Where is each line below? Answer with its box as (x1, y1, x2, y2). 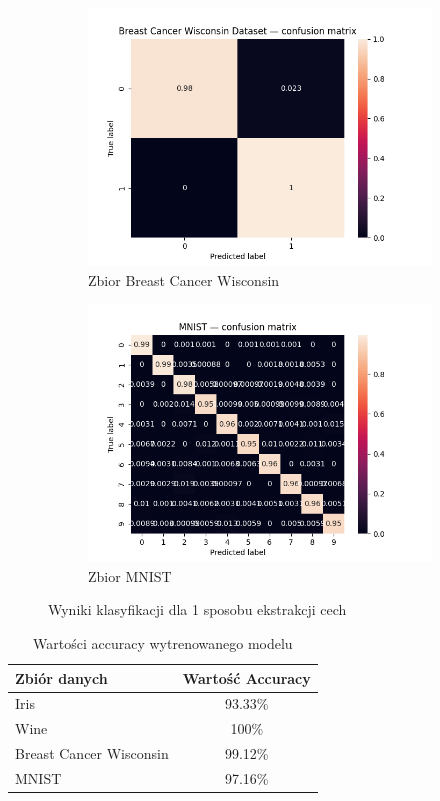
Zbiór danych (15, 667, 108, 688)
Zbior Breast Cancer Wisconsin (88, 269, 280, 290)
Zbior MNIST (88, 565, 172, 586)
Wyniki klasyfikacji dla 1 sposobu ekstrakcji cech (48, 599, 347, 620)
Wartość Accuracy (182, 667, 311, 688)
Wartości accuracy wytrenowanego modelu (33, 632, 293, 653)
